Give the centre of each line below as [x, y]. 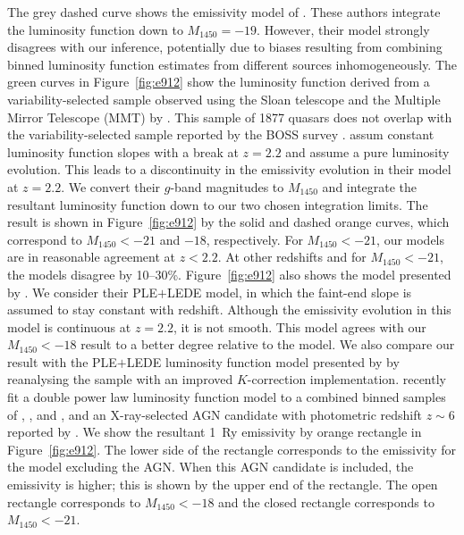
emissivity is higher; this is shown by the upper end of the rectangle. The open [223, 485]
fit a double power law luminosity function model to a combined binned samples [227, 397]
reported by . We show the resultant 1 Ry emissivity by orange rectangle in [215, 432]
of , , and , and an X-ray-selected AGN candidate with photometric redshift [215, 414]
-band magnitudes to [227, 186]
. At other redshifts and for [292, 257]
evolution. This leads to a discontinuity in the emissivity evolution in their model [229, 169]
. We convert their [111, 186]
